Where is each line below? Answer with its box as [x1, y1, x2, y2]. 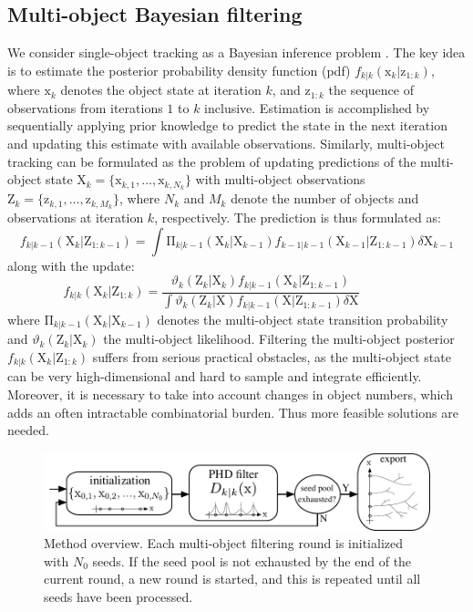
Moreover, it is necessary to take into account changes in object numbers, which [7, 385, 453, 403]
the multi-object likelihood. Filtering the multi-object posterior [103, 329, 455, 348]
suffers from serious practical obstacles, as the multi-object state [92, 347, 451, 366]
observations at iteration [7, 207, 144, 226]
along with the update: [7, 255, 135, 275]
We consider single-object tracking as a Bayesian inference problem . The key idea [7, 43, 466, 62]
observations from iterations [7, 98, 163, 117]
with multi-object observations [195, 170, 365, 189]
